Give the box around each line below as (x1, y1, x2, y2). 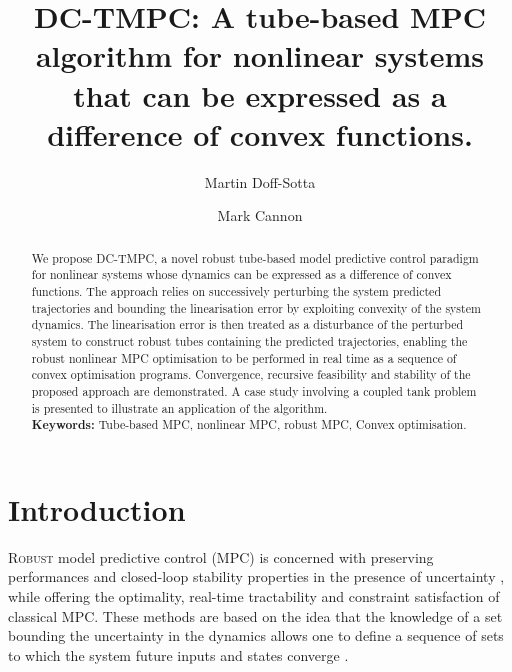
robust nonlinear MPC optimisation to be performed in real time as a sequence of (31, 349, 457, 366)
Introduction (8, 488, 186, 529)
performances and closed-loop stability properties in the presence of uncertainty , (8, 566, 505, 587)
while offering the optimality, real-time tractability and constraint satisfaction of (8, 586, 500, 607)
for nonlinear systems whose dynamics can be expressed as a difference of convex (31, 266, 452, 283)
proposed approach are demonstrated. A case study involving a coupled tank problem (31, 382, 477, 399)
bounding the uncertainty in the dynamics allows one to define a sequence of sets (8, 625, 504, 646)
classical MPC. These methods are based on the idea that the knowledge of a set (8, 605, 503, 626)
